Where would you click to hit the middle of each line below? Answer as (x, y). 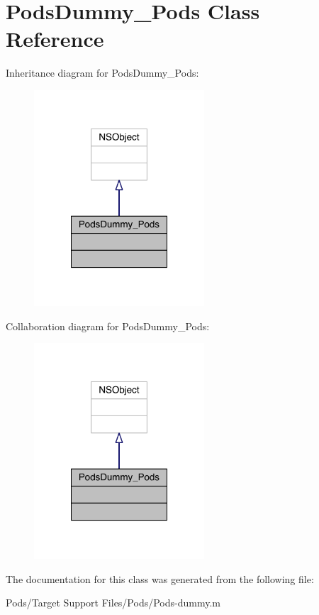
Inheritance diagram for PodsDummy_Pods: (102, 73)
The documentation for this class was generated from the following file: (160, 578)
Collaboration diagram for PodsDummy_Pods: (108, 326)
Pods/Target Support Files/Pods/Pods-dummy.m (113, 603)
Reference (55, 39)
